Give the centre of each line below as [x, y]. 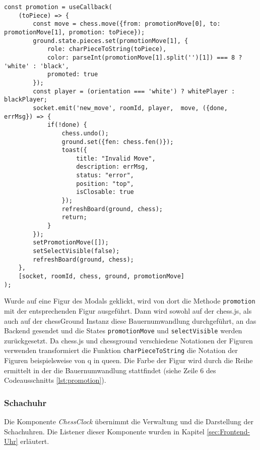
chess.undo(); [85, 133]
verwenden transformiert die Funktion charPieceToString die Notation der [121, 350]
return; [74, 217]
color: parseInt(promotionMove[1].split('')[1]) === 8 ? [145, 57]
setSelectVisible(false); [76, 251]
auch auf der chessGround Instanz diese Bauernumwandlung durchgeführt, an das [130, 320]
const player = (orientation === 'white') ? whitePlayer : [134, 91]
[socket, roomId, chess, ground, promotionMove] [101, 276]
